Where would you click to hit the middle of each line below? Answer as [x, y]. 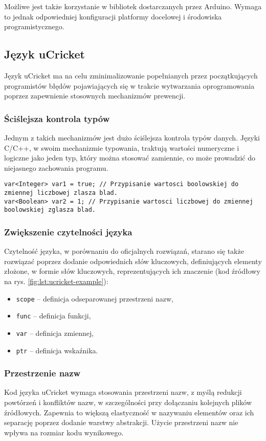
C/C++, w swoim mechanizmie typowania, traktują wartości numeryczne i [122, 147]
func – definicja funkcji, [53, 316]
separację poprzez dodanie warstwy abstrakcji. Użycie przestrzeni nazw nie [121, 422]
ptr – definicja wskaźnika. [57, 350]
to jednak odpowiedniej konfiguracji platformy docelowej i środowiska [113, 16]
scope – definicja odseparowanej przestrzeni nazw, [95, 298]
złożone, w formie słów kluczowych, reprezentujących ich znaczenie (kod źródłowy [132, 271]
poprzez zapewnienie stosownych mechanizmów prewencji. [95, 96]
